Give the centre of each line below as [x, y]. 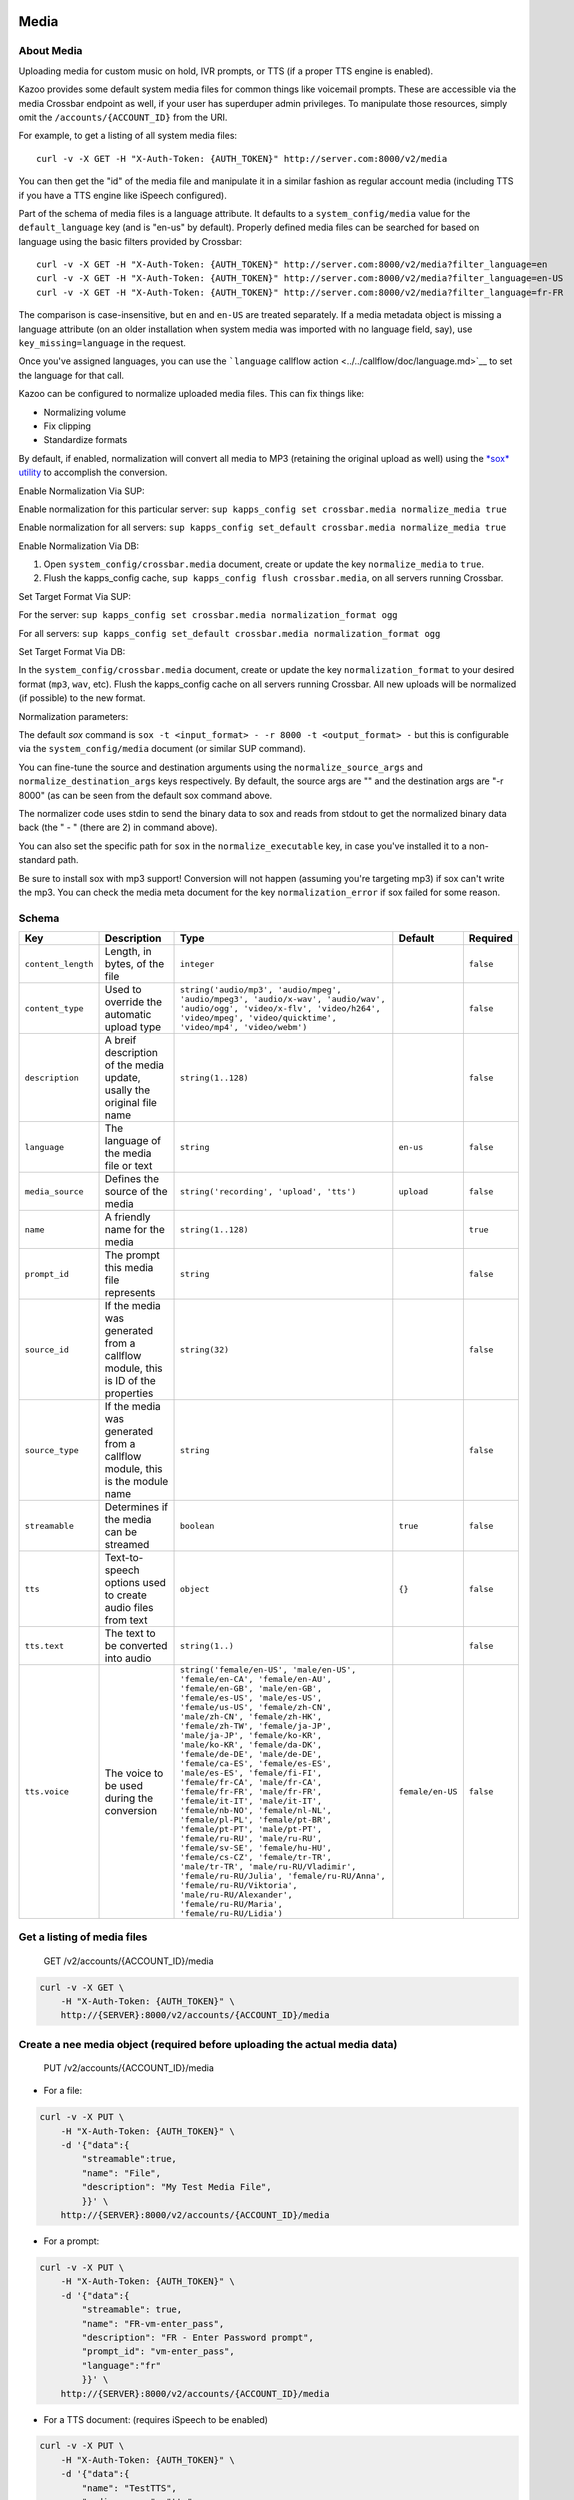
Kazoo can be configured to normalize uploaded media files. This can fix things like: [191, 394]
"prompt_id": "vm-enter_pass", [158, 2351]
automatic [128, 1015]
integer [197, 963]
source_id [47, 1349]
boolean [197, 1525]
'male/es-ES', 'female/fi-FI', [251, 1773]
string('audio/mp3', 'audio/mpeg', [261, 989]
